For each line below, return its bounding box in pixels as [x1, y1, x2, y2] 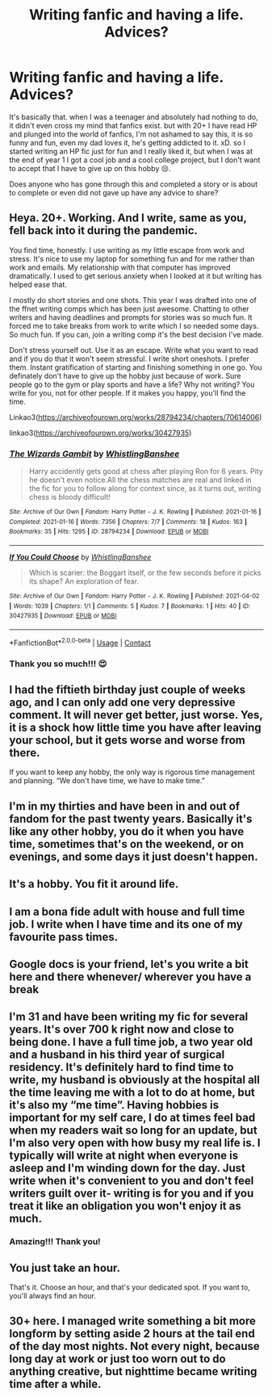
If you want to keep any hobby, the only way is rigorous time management [9, 767, 255, 777]
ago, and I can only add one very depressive [9, 695, 236, 709]
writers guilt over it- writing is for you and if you [9, 1187, 254, 1201]
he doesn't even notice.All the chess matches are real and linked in [28, 475, 253, 485]
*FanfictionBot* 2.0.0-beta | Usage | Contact [9, 636, 152, 648]
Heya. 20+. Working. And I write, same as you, [9, 212, 247, 225]
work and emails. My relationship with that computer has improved [9, 262, 231, 272]
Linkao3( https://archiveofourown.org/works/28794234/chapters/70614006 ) [9, 412, 262, 421]
